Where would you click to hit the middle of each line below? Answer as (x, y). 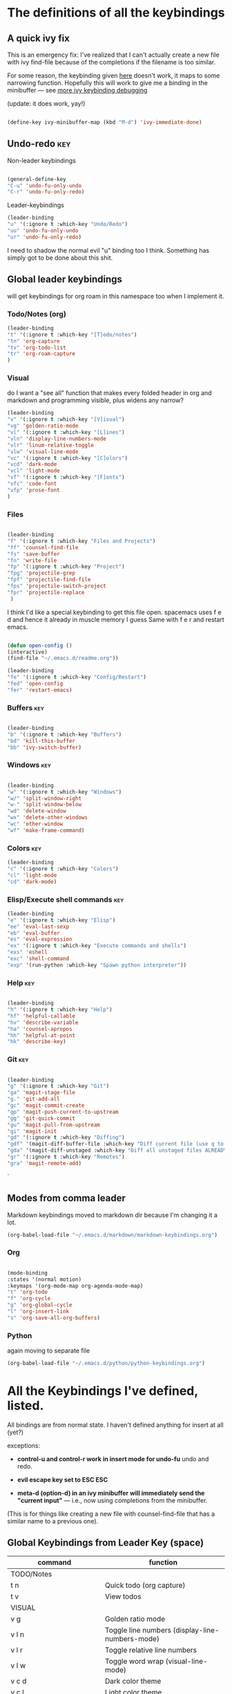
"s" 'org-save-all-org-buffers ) (54, 1317)
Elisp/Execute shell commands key (66, 900)
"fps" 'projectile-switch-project (57, 586)
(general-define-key (37, 179)
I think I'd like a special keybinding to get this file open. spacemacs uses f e (115, 612)
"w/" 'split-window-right (44, 798)
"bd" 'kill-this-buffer (41, 741)
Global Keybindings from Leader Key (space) (106, 1543)
